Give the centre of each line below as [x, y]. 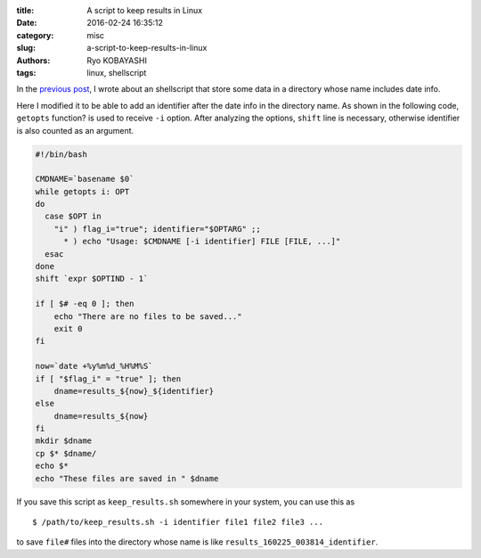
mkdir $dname [64, 441]
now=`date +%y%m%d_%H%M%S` [94, 366]
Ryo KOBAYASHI [117, 60]
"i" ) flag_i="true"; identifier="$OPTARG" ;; [158, 229]
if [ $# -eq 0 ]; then [85, 304]
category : [35, 35]
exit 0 [68, 328]
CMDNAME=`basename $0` [85, 179]
